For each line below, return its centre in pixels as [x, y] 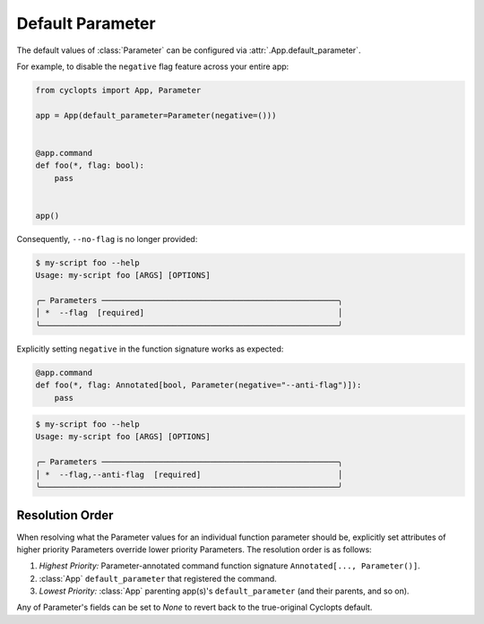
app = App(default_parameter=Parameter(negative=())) [156, 115]
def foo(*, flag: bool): [90, 165]
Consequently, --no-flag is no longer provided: [107, 238]
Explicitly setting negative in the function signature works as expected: [150, 349]
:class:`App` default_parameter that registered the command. [158, 578]
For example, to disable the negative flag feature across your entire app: [153, 66]
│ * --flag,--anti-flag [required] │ [189, 474]
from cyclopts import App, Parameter [118, 90]
